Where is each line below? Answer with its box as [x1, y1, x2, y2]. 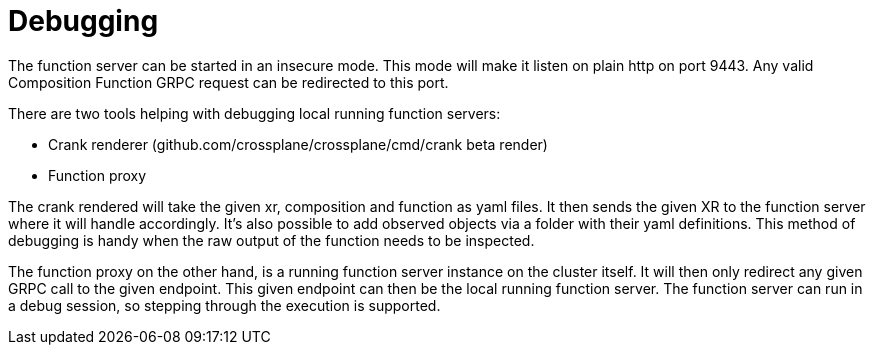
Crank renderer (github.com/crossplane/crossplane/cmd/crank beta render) [48, 135, 548, 153]
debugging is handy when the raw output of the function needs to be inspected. [8, 231, 535, 249]
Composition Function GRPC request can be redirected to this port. [8, 73, 449, 91]
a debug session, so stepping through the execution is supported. [8, 296, 441, 314]
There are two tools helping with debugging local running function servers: [8, 104, 501, 122]
